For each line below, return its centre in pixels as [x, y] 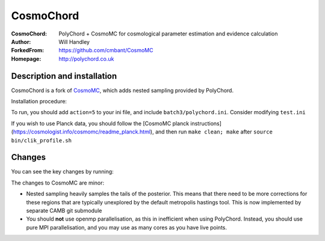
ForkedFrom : [28, 50]
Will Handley [74, 41]
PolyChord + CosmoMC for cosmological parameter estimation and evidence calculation [168, 34]
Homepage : [26, 59]
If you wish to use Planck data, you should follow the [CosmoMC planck [100, 123]
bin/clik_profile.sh [42, 140]
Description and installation [64, 76]
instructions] [206, 123]
